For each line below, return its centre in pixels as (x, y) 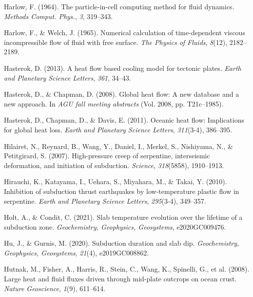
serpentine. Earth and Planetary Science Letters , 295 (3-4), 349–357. (105, 201)
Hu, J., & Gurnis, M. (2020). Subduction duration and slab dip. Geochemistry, (122, 243)
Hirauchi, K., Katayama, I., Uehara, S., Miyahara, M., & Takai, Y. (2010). (116, 181)
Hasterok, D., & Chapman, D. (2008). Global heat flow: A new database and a (122, 94)
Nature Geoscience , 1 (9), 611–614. (55, 288)
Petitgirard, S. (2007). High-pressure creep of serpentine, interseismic (107, 156)
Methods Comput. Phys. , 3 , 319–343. (58, 16)
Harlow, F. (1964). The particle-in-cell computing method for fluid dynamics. (119, 6)
